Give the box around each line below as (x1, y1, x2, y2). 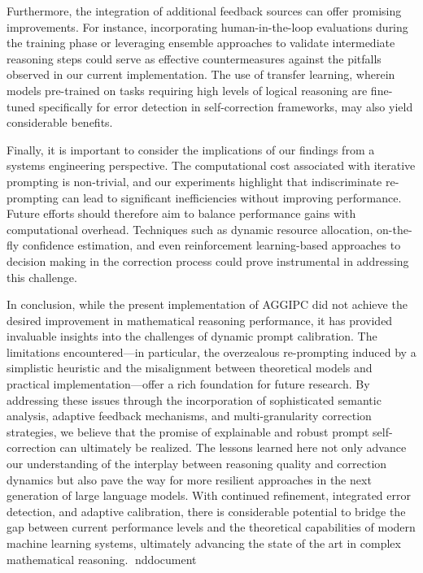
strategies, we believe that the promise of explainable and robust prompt (7, 423, 369, 440)
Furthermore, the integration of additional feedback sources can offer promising (7, 2, 402, 19)
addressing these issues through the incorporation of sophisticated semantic (7, 391, 382, 408)
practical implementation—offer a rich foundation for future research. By (7, 375, 370, 393)
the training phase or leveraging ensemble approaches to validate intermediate (7, 34, 395, 51)
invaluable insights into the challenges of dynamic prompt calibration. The (7, 328, 377, 345)
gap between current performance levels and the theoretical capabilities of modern (7, 519, 416, 536)
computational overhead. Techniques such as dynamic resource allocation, (7, 220, 373, 237)
